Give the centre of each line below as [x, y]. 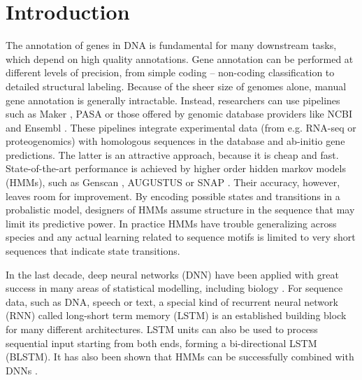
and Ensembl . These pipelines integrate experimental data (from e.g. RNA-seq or [181, 127]
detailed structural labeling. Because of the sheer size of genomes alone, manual [176, 86]
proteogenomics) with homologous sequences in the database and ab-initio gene [175, 141]
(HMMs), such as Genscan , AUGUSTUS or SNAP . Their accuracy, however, [173, 182]
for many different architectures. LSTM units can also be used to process [162, 329]
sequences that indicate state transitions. [93, 251]
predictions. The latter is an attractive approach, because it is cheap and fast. [172, 154]
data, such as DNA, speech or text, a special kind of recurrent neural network [172, 301]
